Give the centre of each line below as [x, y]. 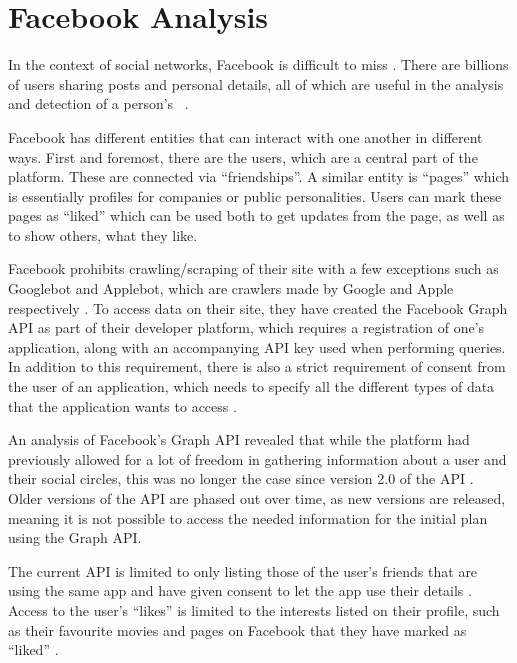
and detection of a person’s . [98, 103]
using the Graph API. [75, 537]
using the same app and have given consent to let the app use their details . [240, 590]
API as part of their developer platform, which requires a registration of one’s [246, 327]
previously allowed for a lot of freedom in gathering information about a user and [257, 458]
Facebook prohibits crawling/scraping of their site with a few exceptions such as [253, 268]
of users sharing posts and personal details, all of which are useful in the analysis [256, 83]
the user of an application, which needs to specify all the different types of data [251, 386]
